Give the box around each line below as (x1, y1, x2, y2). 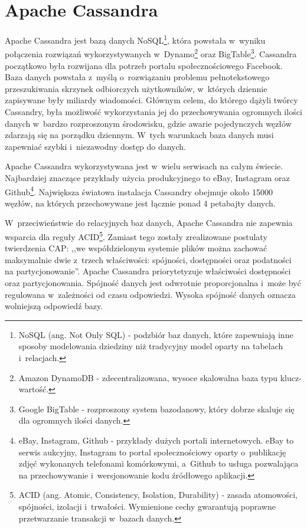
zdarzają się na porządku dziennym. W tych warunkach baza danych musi (5, 129, 274, 141)
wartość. (18, 383, 49, 395)
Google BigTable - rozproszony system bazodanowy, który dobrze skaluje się (18, 402, 295, 415)
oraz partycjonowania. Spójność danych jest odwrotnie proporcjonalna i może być (5, 277, 301, 289)
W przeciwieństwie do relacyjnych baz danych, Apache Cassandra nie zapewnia (5, 217, 293, 229)
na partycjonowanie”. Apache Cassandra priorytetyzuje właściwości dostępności (5, 265, 291, 277)
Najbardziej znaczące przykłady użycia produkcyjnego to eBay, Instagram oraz (5, 171, 290, 183)
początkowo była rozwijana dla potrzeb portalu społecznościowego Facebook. (5, 59, 283, 71)
